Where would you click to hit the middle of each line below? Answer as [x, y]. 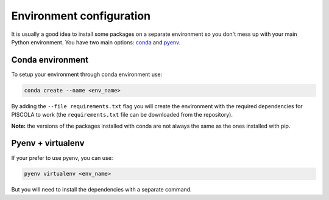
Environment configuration [81, 16]
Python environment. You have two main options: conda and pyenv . [96, 42]
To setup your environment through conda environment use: [87, 74]
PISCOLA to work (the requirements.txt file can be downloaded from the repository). [122, 115]
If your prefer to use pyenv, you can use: [62, 157]
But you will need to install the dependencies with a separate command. [101, 190]
